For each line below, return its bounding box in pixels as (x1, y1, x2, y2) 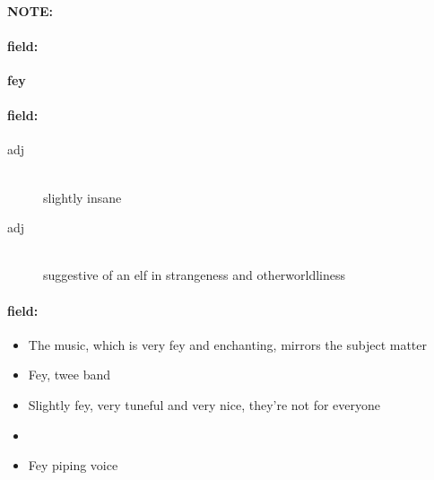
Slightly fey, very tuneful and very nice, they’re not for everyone (28, 395, 381, 414)
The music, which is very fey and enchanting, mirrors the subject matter (28, 335, 428, 353)
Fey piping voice (28, 456, 118, 475)
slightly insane (43, 188, 122, 206)
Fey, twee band (28, 365, 110, 384)
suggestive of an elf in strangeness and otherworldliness (43, 266, 346, 284)
